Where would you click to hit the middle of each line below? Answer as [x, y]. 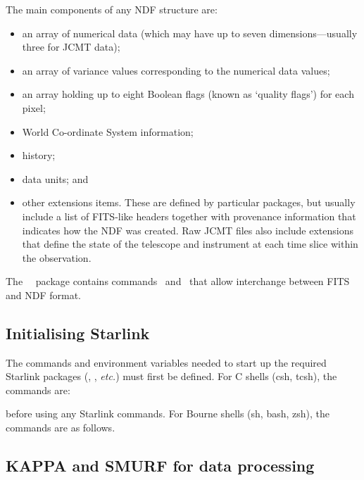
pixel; [34, 107]
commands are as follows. [61, 428]
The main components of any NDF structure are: [112, 9]
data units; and [55, 178]
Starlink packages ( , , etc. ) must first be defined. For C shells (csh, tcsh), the [171, 376]
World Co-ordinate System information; [108, 131]
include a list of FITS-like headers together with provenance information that [189, 216]
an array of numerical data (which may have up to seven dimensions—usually [190, 33]
